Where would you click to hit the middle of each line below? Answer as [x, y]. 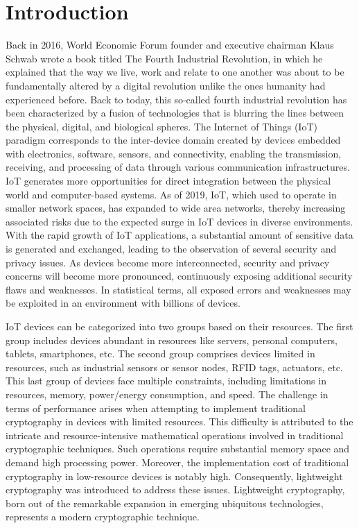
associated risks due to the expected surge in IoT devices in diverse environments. [179, 221]
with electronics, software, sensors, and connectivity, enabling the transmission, [174, 153]
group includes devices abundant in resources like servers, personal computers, [172, 340]
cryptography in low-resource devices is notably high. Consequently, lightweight [174, 476]
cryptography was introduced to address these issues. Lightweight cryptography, [175, 489]
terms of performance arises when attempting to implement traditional [156, 408]
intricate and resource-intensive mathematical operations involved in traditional [175, 435]
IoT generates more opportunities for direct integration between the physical [168, 181]
